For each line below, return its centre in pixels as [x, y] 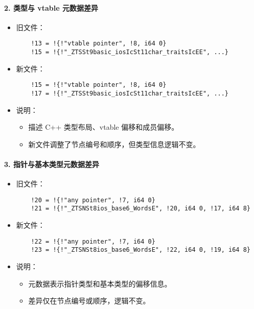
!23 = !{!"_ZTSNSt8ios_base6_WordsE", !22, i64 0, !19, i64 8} [141, 250]
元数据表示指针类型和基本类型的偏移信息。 [100, 283]
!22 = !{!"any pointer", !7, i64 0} [93, 241]
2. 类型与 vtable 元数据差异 [51, 7]
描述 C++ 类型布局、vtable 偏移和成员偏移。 [103, 127]
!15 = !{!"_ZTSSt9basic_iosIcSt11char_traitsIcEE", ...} [130, 52]
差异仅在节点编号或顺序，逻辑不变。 [89, 301]
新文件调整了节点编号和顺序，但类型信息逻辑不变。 [114, 144]
